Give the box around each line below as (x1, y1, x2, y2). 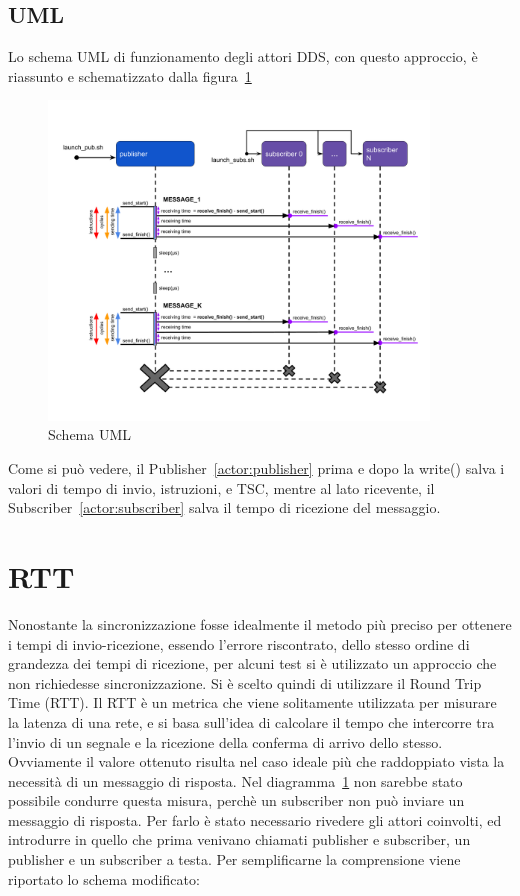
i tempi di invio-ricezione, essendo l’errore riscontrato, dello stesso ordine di (8, 633, 470, 654)
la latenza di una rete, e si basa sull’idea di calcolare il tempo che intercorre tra (8, 711, 495, 732)
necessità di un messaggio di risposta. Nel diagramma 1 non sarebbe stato (8, 770, 463, 791)
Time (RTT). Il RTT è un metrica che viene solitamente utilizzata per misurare (8, 692, 497, 713)
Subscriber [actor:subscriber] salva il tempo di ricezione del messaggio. (8, 497, 441, 518)
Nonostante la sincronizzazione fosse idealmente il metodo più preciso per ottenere (8, 613, 512, 634)
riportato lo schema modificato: (8, 868, 200, 889)
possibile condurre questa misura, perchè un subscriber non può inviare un (8, 790, 465, 811)
